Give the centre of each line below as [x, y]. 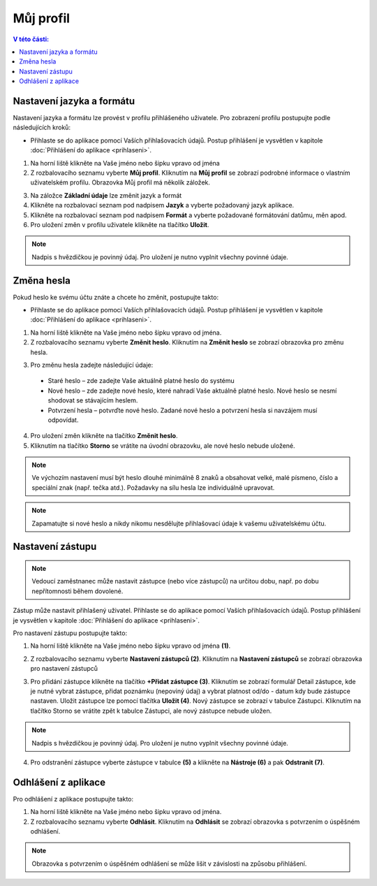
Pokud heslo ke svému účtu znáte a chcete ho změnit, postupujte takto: [116, 297]
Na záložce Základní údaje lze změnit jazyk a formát [106, 195]
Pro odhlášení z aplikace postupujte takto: [73, 799]
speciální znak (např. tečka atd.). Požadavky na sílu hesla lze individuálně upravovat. [153, 487]
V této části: [31, 39]
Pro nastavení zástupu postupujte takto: [70, 633]
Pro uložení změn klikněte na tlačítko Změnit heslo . [104, 436]
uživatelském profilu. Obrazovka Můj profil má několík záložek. [120, 182]
